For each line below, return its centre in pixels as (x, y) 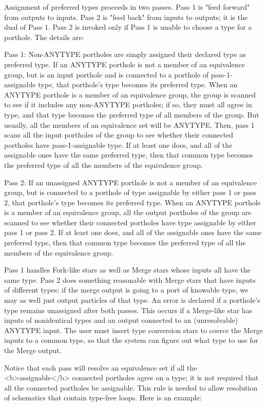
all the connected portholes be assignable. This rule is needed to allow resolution (131, 387)
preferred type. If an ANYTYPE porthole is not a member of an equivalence (125, 64)
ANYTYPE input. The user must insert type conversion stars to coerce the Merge (133, 330)
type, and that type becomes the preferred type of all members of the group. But (132, 114)
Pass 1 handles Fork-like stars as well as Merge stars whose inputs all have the (128, 270)
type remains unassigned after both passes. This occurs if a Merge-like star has (128, 310)
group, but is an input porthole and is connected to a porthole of (107, 74)
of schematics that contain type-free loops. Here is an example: (103, 398)
